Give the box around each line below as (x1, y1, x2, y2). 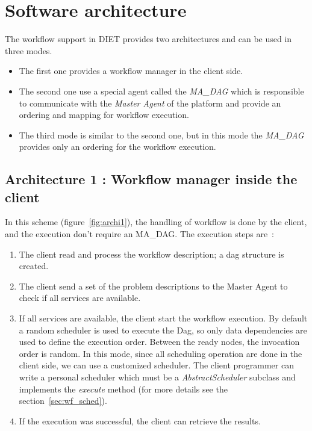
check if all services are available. (19, 291, 141, 304)
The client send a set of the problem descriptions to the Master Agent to (19, 279, 288, 292)
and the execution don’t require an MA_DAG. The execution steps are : (5, 228, 275, 240)
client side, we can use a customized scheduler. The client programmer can (19, 359, 294, 371)
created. (19, 259, 49, 272)
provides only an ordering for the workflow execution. (19, 140, 216, 153)
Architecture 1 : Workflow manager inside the (5, 170, 298, 188)
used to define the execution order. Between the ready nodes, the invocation (19, 335, 300, 348)
